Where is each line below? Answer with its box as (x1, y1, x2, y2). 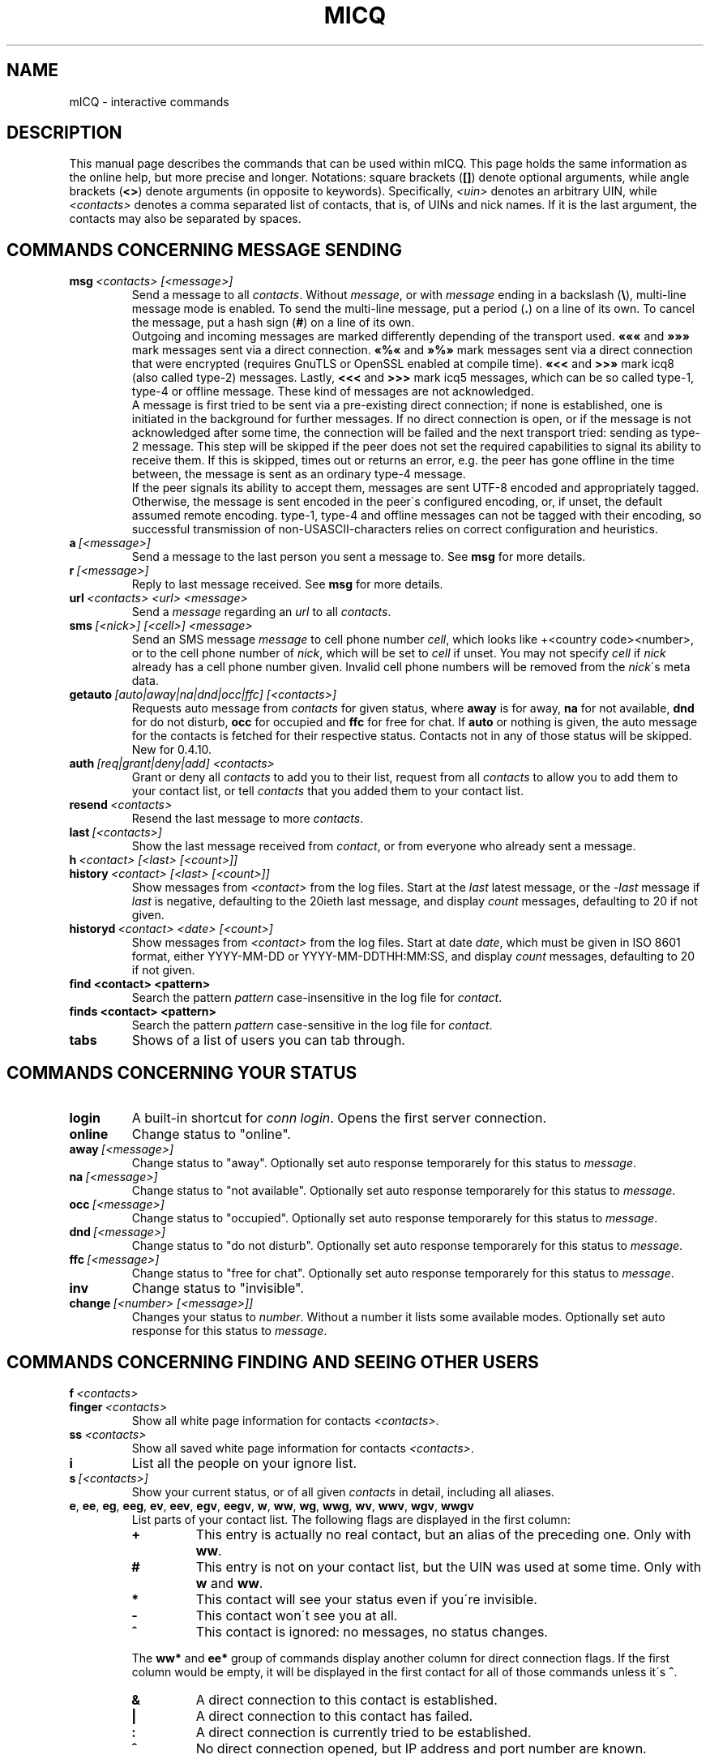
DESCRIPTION (6, 122, 122, 143)
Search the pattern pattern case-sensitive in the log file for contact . (131, 1018, 493, 1033)
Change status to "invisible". (131, 1280, 304, 1297)
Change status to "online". (131, 1126, 291, 1143)
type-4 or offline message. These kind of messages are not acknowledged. (131, 384, 534, 399)
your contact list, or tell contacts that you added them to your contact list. (131, 784, 524, 798)
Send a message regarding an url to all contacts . (131, 605, 391, 619)
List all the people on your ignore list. (131, 1454, 357, 1471)
